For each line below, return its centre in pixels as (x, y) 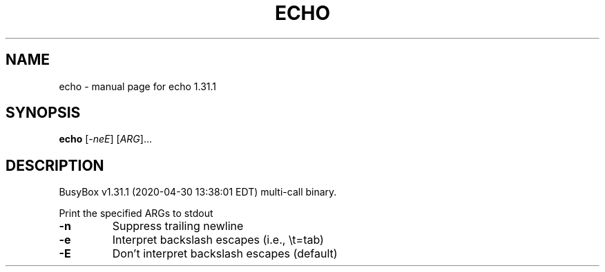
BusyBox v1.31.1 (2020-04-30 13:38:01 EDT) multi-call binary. (198, 192)
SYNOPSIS (43, 113)
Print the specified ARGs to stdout (136, 213)
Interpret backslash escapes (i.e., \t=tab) (218, 240)
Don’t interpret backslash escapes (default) (225, 254)
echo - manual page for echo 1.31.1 (138, 86)
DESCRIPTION (55, 165)
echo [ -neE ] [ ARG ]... (106, 139)
